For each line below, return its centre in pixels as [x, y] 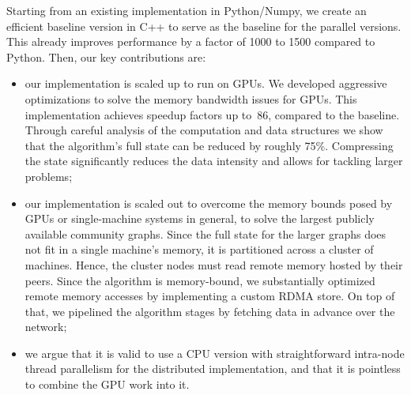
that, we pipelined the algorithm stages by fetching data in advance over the [210, 311]
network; [46, 327]
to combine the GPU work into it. [107, 384]
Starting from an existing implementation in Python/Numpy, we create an [187, 10]
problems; [49, 176]
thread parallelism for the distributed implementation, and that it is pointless [213, 369]
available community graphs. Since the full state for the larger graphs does [205, 233]
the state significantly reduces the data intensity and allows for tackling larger [214, 161]
